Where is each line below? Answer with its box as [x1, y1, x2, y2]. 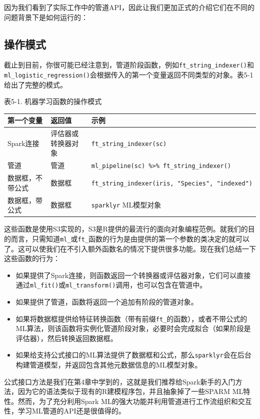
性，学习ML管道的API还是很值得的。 [4, 405, 125, 416]
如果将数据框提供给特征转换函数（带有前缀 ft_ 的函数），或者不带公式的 [15, 313, 247, 323]
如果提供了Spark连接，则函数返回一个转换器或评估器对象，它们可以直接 [15, 269, 251, 280]
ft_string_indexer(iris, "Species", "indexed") [91, 179, 252, 187]
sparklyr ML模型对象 [91, 199, 161, 210]
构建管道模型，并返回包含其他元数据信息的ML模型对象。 [15, 359, 202, 370]
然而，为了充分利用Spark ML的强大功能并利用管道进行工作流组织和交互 [17, 395, 252, 406]
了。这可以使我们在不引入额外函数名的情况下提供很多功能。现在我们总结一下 [4, 243, 256, 253]
